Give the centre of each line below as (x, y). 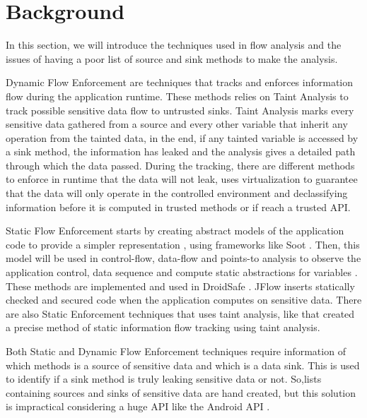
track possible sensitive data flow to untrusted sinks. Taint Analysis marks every (180, 110)
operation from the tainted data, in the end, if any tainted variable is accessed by (182, 137)
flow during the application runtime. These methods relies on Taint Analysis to (177, 96)
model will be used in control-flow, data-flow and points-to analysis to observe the (183, 258)
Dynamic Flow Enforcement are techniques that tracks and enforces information (180, 82)
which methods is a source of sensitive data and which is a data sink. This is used (183, 365)
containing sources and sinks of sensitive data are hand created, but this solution (181, 392)
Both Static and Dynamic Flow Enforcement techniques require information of (176, 351)
